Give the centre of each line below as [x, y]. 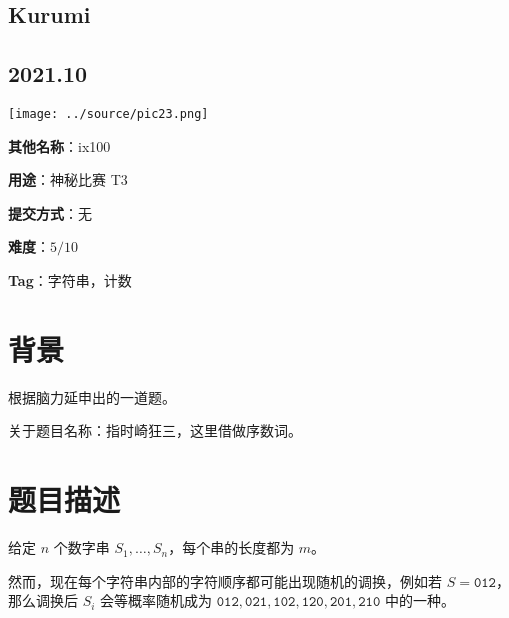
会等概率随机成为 [156, 600]
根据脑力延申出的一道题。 [92, 396]
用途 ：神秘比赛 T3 [68, 179]
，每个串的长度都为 [231, 547]
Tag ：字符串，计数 [70, 280]
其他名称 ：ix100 [59, 145]
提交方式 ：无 [50, 212]
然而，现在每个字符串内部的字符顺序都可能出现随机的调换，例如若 [225, 580]
